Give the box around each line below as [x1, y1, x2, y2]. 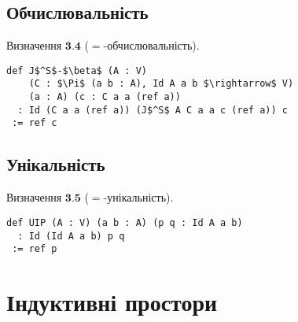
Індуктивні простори [6, 286, 218, 318]
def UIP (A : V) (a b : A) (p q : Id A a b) [6, 217, 243, 228]
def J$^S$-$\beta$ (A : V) [6, 65, 147, 76]
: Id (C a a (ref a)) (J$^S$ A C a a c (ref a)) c [17, 104, 288, 116]
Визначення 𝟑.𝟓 [6, 193, 81, 205]
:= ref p [12, 243, 57, 255]
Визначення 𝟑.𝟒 [6, 41, 81, 53]
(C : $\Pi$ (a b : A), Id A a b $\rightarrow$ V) [28, 78, 294, 90]
